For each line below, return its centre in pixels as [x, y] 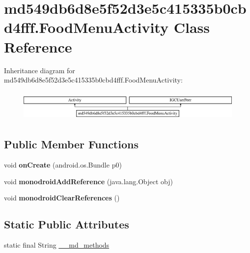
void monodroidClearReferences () [62, 198]
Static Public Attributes [67, 224]
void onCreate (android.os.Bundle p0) [63, 164]
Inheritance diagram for [40, 70]
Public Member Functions [71, 144]
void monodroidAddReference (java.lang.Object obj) [89, 181]
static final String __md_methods [57, 244]
